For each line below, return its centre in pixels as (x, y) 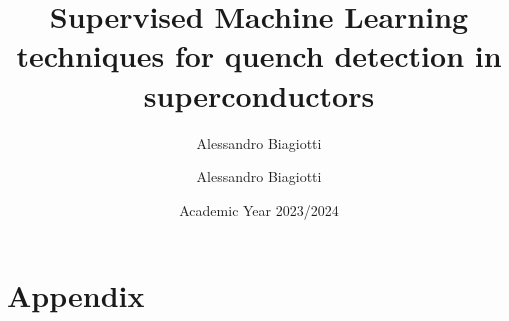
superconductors (259, 94)
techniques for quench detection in (259, 55)
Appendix (76, 295)
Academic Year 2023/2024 (259, 209)
